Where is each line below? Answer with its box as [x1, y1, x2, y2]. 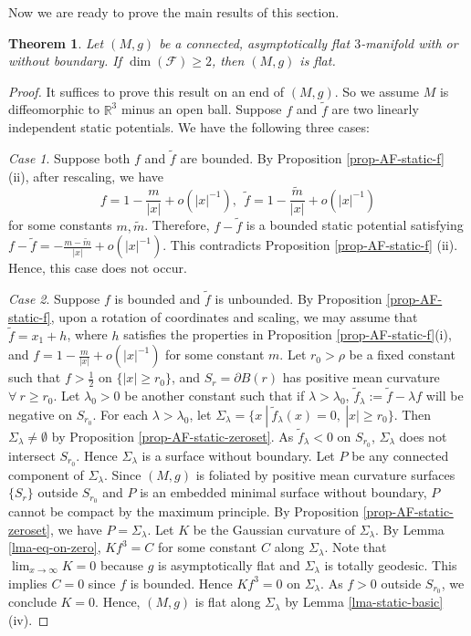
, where [67, 325, 108, 344]
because [99, 555, 144, 574]
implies [8, 573, 47, 592]
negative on [8, 404, 72, 423]
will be [425, 386, 464, 405]
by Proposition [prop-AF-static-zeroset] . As [51, 426, 294, 445]
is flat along [194, 592, 261, 611]
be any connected [351, 445, 449, 464]
